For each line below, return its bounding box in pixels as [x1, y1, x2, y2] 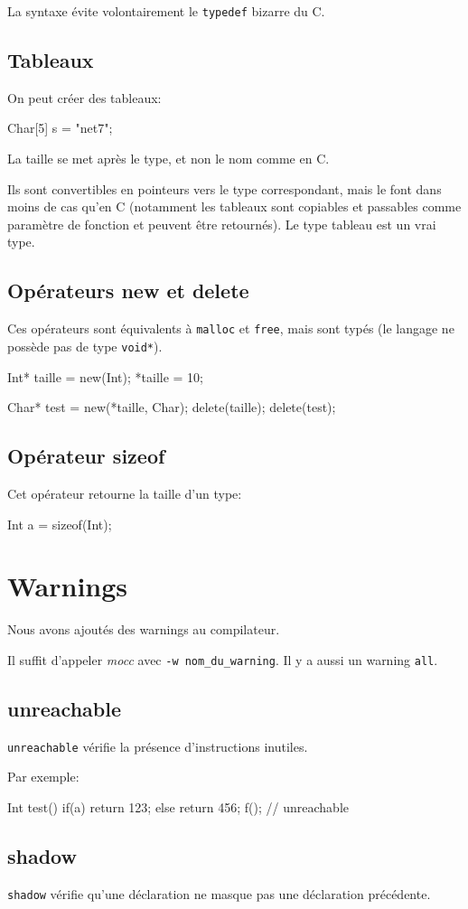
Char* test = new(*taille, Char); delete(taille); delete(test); [7, 398, 336, 417]
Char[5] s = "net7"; [7, 118, 113, 137]
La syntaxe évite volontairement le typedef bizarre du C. [7, 2, 325, 20]
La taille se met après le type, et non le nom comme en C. [7, 149, 330, 168]
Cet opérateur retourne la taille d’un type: [7, 483, 242, 502]
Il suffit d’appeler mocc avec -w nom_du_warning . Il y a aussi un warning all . [7, 650, 438, 669]
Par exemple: [7, 767, 80, 786]
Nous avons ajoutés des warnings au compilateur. [7, 620, 280, 639]
